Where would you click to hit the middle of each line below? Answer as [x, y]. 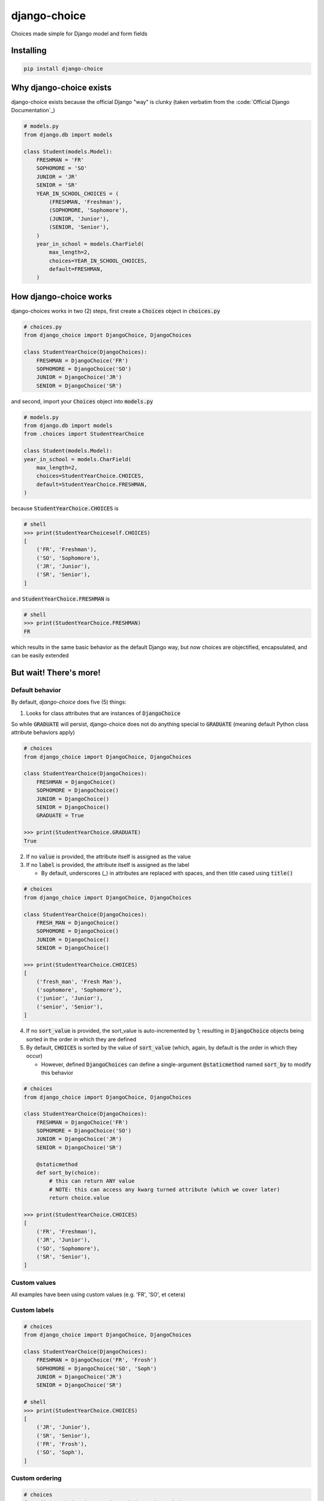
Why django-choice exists [61, 87]
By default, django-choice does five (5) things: [69, 702]
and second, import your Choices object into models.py [82, 401]
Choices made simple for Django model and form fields [79, 34]
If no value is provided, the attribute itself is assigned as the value [109, 856]
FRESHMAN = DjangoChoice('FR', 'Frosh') [97, 1360]
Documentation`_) [33, 110]
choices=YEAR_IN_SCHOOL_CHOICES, [98, 261]
